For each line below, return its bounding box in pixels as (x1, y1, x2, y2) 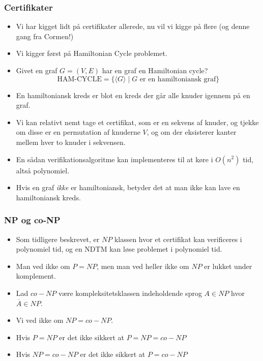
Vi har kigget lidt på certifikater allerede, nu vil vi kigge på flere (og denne (16, 21, 250, 32)
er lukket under (204, 260, 252, 271)
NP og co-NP (4, 214, 61, 226)
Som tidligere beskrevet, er (16, 233, 100, 244)
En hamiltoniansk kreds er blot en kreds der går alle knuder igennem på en (16, 89, 250, 100)
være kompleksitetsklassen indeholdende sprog (58, 287, 202, 298)
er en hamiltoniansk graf (139, 75, 216, 83)
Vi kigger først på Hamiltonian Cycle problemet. (16, 48, 167, 58)
